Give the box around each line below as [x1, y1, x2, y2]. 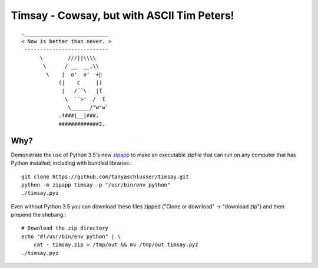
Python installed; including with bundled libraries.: [11, 159, 132, 166]
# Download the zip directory [21, 225, 109, 231]
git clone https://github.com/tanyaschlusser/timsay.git [21, 173, 190, 180]
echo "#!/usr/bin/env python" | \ [21, 233, 121, 240]
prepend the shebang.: [11, 211, 67, 218]
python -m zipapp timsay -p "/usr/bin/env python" [21, 181, 171, 188]
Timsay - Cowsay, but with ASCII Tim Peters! [11, 9, 235, 22]
